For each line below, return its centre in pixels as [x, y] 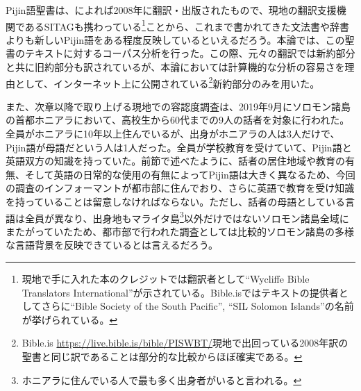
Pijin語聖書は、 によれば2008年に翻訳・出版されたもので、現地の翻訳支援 [171, 10]
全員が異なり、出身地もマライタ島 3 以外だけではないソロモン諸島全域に [187, 217]
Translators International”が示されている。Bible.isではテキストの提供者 [180, 292]
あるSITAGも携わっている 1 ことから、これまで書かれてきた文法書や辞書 [187, 25]
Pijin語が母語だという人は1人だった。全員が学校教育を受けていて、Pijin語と [179, 147]
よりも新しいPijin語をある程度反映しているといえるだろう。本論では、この [175, 39]
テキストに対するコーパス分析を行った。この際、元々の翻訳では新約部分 [190, 53]
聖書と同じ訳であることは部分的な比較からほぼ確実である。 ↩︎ [162, 357]
